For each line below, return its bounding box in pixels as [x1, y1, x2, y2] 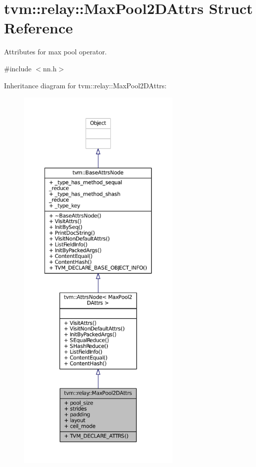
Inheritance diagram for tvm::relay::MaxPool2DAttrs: [4, 80, 167, 90]
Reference [4, 17, 73, 38]
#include [4, 63, 32, 73]
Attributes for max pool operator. [4, 46, 107, 57]
